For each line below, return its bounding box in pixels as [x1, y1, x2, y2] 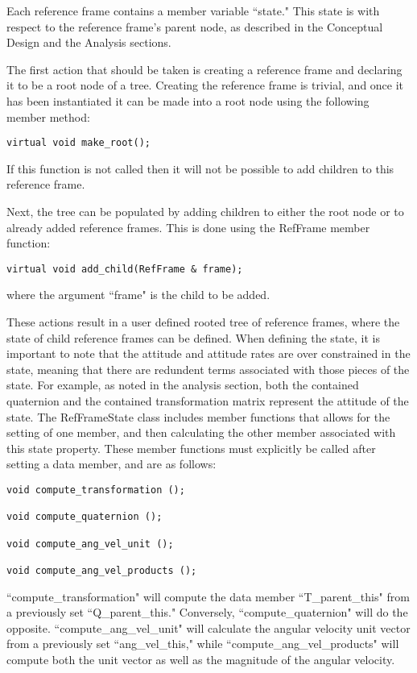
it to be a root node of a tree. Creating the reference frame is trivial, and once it [6, 77, 404, 93]
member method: [6, 108, 90, 125]
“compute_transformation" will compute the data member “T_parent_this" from [6, 588, 410, 604]
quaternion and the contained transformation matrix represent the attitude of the [6, 393, 409, 409]
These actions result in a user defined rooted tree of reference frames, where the [6, 314, 400, 330]
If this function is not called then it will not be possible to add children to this [6, 160, 394, 177]
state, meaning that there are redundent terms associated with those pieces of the [6, 360, 410, 377]
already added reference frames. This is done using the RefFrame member [6, 218, 370, 235]
